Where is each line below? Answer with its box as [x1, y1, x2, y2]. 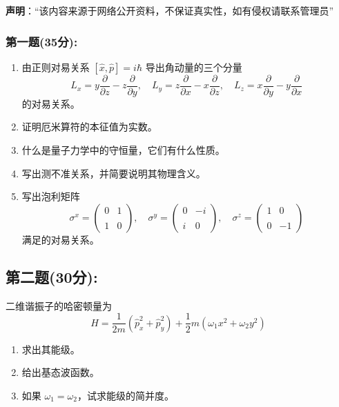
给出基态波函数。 [21, 365, 99, 379]
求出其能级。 [21, 341, 80, 356]
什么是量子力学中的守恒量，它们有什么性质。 [21, 143, 225, 157]
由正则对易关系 [21, 59, 90, 74]
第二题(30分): [6, 266, 98, 287]
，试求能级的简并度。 [77, 388, 174, 402]
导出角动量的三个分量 [145, 59, 242, 74]
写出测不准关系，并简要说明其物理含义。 [21, 166, 206, 180]
